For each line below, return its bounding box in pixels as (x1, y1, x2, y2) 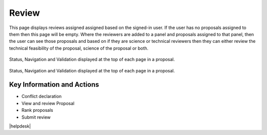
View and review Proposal (21, 100, 75, 106)
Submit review (21, 114, 51, 120)
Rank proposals (21, 107, 53, 113)
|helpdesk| (9, 123, 31, 129)
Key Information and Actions (9, 80, 99, 89)
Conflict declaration (21, 94, 62, 100)
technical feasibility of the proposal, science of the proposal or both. (9, 45, 148, 51)
